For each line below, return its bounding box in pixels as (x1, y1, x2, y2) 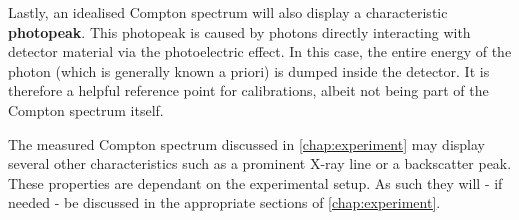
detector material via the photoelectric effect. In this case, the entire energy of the (8, 41, 512, 62)
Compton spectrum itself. (8, 99, 164, 120)
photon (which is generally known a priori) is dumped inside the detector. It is (8, 60, 490, 81)
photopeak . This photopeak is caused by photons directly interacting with (8, 21, 471, 42)
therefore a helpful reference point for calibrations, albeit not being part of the (8, 80, 489, 101)
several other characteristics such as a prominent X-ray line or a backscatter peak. (8, 153, 512, 174)
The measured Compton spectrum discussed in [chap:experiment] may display (8, 133, 485, 154)
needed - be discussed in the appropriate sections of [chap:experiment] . (8, 192, 441, 213)
